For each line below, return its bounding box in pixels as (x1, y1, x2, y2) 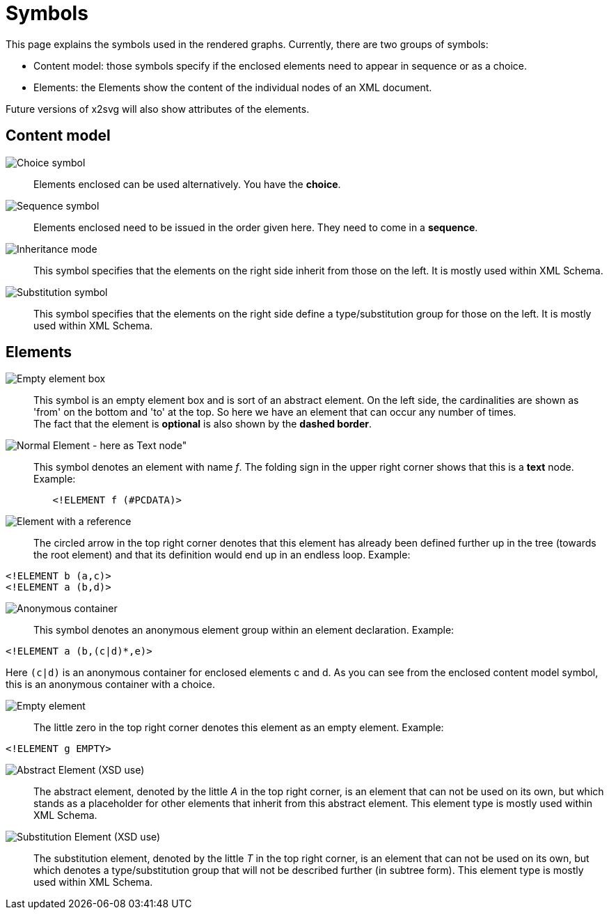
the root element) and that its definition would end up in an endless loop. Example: (33, 549, 411, 561)
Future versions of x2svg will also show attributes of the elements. (6, 102, 310, 115)
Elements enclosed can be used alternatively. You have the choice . (33, 178, 341, 190)
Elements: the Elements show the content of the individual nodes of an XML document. (33, 81, 432, 93)
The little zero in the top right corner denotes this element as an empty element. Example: (33, 721, 444, 734)
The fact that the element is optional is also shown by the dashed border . (33, 418, 372, 430)
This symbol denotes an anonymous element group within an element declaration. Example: (33, 624, 454, 636)
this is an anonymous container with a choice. (6, 678, 215, 691)
